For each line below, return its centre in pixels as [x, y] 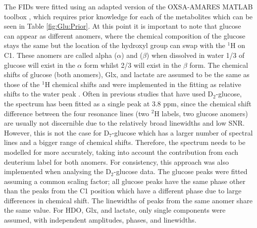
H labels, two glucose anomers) [201, 113]
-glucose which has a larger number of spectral [182, 132]
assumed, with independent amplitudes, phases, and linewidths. [100, 220]
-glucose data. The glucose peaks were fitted [180, 171]
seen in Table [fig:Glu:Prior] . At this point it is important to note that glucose [123, 26]
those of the [22, 84]
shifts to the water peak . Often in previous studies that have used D [109, 94]
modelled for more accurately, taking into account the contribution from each [121, 152]
